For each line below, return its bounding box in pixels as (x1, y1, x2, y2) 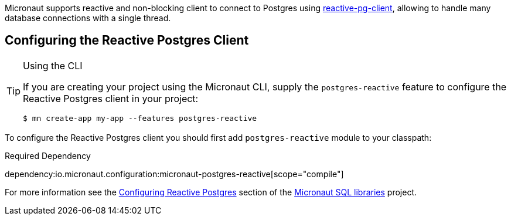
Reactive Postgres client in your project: (23, 92, 199, 104)
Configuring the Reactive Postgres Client (5, 33, 249, 48)
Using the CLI (23, 59, 83, 72)
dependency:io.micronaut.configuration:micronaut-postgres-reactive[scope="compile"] (5, 168, 344, 179)
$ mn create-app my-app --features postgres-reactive (23, 113, 257, 123)
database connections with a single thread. (5, 13, 171, 23)
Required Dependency (5, 150, 91, 161)
